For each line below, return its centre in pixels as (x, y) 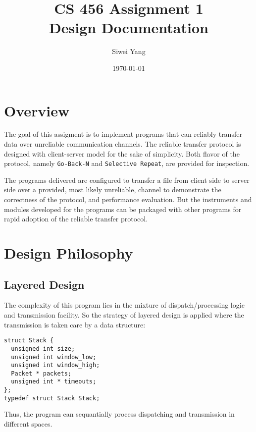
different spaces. (28, 424)
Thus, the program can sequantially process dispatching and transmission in (119, 414)
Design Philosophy (69, 253)
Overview (37, 110)
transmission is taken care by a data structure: (75, 324)
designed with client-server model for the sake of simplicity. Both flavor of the (122, 153)
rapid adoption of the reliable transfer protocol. (76, 219)
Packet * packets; (41, 373)
